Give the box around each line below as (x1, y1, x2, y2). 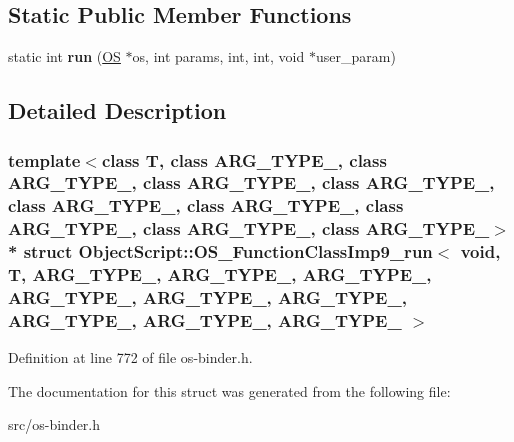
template (8, 147, 81, 172)
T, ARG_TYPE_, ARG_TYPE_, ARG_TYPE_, (8, 262, 432, 287)
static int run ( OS (8, 46, 121, 67)
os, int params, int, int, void (132, 46, 305, 67)
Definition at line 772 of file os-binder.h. (8, 347, 253, 368)
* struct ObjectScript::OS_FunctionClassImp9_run (8, 239, 433, 264)
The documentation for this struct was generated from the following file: (8, 380, 451, 401)
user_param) (315, 46, 396, 67)
